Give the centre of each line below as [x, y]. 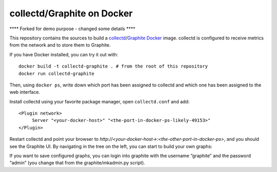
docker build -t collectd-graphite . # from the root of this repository [113, 66]
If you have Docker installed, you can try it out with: [64, 54]
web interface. [25, 92]
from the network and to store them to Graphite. [60, 45]
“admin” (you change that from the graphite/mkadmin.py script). [77, 163]
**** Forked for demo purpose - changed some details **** [72, 29]
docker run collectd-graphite [57, 73]
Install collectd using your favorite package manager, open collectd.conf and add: [100, 101]
